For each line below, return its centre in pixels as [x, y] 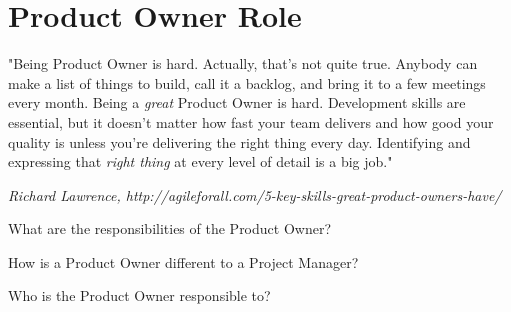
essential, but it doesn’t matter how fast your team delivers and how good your [251, 121]
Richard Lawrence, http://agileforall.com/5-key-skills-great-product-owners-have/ [255, 194]
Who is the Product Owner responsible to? [139, 295]
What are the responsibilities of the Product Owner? [169, 228]
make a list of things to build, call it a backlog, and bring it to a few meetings [247, 82]
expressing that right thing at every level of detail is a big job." [200, 161]
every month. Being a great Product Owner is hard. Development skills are [237, 102]
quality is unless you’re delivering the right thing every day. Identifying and [239, 141]
